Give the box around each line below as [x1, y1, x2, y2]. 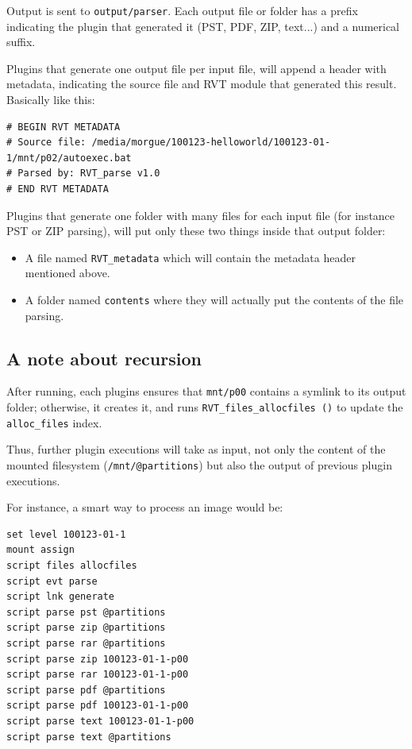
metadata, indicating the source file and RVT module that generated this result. [6, 75, 397, 92]
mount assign [6, 544, 75, 556]
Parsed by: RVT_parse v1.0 [17, 168, 160, 180]
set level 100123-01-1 [6, 528, 126, 540]
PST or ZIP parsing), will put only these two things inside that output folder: [6, 222, 386, 239]
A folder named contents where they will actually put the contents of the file [25, 291, 404, 308]
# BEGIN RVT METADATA [6, 121, 121, 133]
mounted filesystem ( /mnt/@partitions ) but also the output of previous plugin [6, 457, 392, 473]
